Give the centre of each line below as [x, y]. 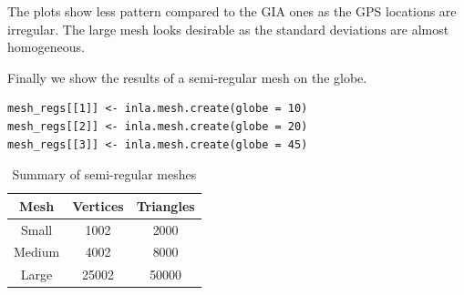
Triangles [165, 205]
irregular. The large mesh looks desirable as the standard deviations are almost [228, 29]
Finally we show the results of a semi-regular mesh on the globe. [187, 77]
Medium [37, 252]
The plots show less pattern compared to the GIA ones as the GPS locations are [232, 11]
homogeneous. [46, 47]
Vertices [98, 205]
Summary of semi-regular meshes [104, 174]
